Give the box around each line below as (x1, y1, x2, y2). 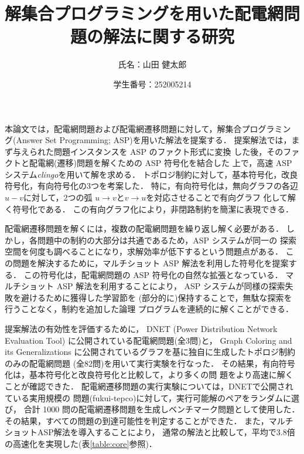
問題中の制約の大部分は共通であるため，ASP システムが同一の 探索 (37, 233, 296, 246)
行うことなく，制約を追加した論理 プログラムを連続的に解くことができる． (5, 303, 294, 315)
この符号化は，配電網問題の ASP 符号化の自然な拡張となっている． (23, 268, 283, 280)
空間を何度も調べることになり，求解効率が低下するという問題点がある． (5, 245, 283, 258)
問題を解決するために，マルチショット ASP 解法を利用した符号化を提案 (12, 257, 289, 269)
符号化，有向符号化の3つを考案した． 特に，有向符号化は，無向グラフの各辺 (5, 179, 298, 192)
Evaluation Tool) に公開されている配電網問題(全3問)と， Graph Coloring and (5, 334, 292, 346)
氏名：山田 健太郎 (118, 58, 187, 70)
